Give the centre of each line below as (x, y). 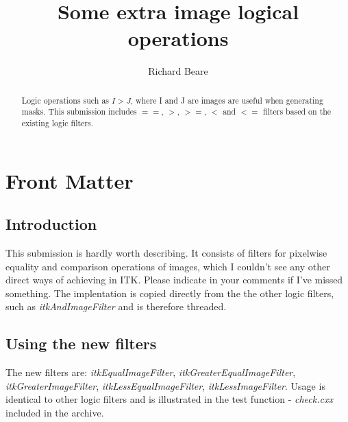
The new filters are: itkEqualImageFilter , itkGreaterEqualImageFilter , (151, 372)
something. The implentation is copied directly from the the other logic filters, (170, 293)
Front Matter (70, 180)
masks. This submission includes (79, 112)
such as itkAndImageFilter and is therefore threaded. (116, 306)
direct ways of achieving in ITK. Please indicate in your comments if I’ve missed (174, 280)
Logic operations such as (65, 100)
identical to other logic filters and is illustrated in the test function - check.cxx (169, 399)
